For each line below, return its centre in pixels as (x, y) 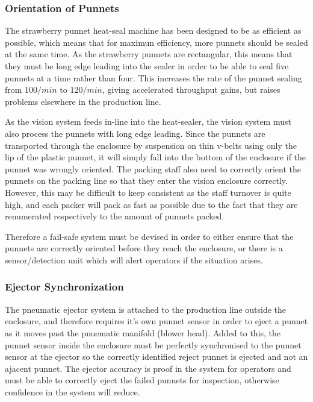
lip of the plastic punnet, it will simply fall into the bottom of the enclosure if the (156, 157)
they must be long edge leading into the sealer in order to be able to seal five (147, 66)
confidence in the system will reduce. (73, 391)
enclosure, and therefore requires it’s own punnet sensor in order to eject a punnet (156, 321)
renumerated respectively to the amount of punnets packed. (115, 216)
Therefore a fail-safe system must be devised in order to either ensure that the (149, 236)
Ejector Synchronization (64, 287)
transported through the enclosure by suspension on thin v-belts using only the (151, 145)
